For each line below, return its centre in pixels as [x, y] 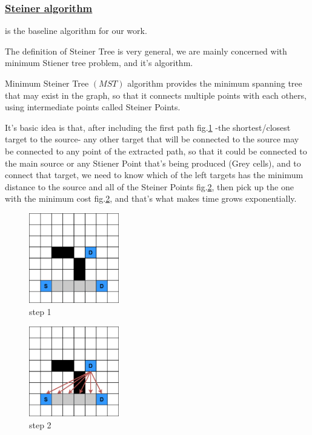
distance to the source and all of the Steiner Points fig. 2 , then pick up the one [149, 186]
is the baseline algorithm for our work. [76, 31]
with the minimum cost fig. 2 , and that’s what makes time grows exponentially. [151, 198]
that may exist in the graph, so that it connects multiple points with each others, [156, 95]
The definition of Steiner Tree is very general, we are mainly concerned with [146, 51]
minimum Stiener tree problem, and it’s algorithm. [99, 63]
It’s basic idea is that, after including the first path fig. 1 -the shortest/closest [148, 127]
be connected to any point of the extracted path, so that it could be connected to [156, 151]
